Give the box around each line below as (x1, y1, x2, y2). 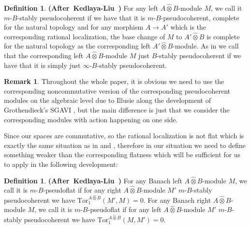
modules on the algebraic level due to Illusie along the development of (4, 95, 211, 105)
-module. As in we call (173, 41, 239, 51)
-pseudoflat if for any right (43, 185, 121, 195)
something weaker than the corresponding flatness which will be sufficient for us (4, 149, 241, 160)
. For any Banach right (143, 195, 211, 205)
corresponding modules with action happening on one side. (4, 114, 178, 124)
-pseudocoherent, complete (161, 12, 239, 22)
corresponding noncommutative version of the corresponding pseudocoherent (4, 85, 231, 96)
